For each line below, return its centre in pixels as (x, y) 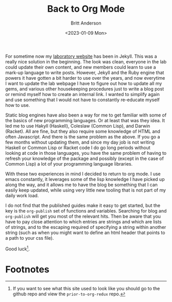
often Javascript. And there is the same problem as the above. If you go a (83, 136)
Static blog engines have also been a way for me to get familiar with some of (86, 115)
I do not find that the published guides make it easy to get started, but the (83, 205)
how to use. (18, 105)
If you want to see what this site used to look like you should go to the (86, 288)
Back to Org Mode (86, 9)
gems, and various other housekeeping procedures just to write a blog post (85, 89)
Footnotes (27, 269)
